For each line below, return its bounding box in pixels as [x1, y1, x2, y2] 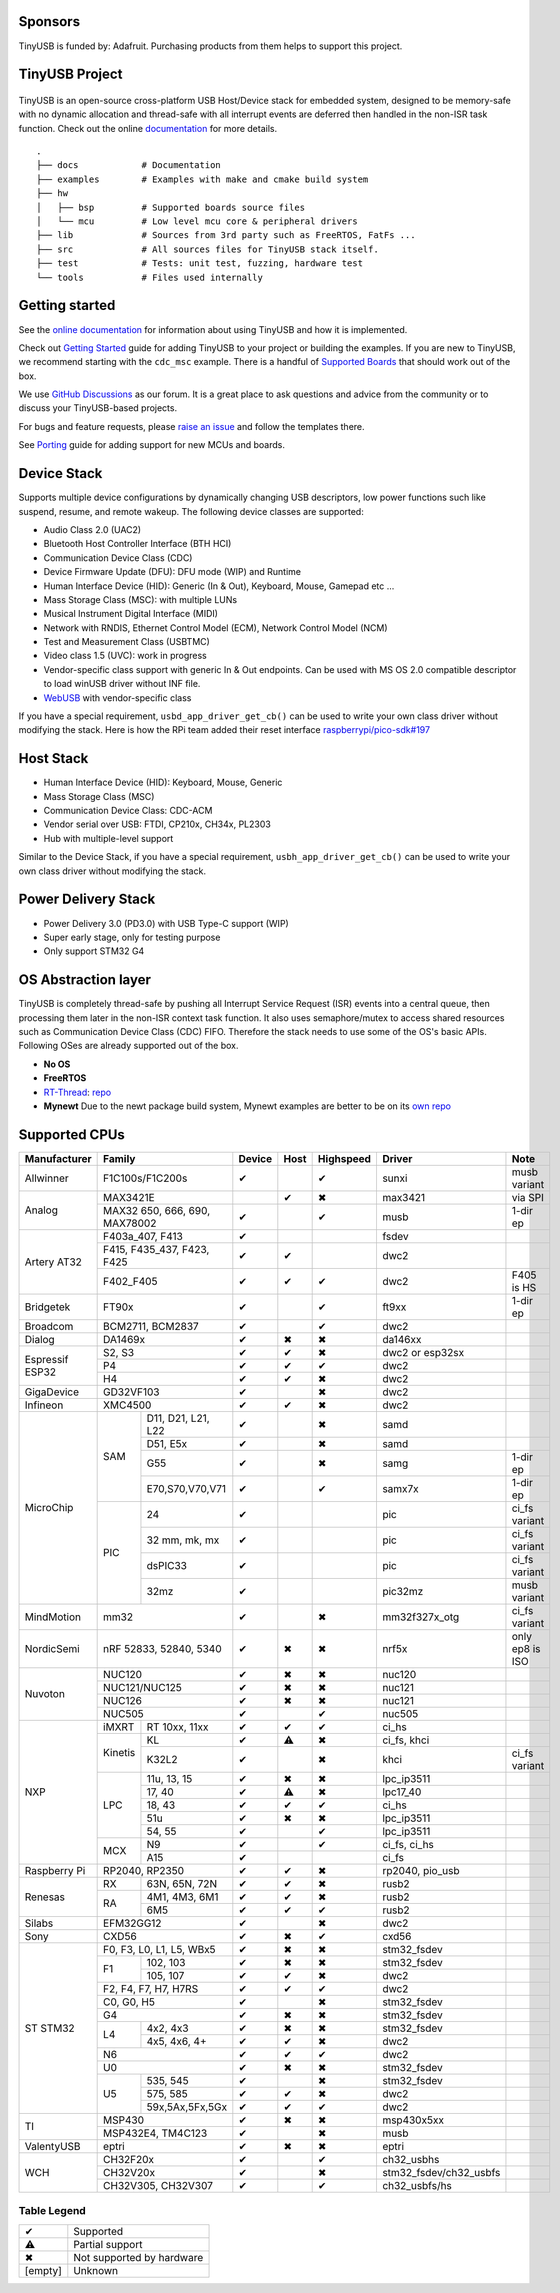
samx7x [381, 1481, 419, 1495]
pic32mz [381, 1584, 424, 1598]
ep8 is [511, 1641, 541, 1655]
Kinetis [103, 1746, 136, 1760]
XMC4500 [103, 1398, 152, 1412]
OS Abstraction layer [18, 971, 152, 989]
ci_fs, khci [381, 1733, 430, 1747]
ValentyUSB [24, 2139, 81, 2153]
